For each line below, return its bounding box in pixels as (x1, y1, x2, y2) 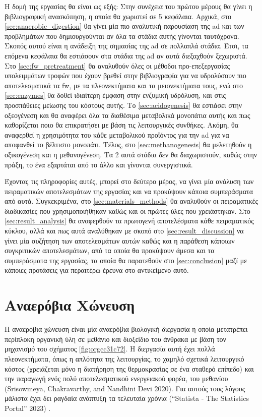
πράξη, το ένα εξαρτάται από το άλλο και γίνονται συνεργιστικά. (5, 159, 193, 169)
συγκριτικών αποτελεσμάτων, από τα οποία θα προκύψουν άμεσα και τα (5, 245, 215, 256)
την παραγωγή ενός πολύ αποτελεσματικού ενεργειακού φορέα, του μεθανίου (5, 373, 228, 384)
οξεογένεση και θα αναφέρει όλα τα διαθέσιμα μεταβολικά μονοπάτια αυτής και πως (5, 109, 250, 120)
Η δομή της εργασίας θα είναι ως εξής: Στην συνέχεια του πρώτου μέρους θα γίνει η (5, 1, 252, 11)
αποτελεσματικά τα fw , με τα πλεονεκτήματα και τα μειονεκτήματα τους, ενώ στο (5, 80, 243, 90)
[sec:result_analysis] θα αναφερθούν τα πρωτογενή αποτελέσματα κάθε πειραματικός (5, 215, 254, 226)
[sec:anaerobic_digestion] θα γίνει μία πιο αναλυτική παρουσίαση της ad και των (5, 21, 244, 31)
